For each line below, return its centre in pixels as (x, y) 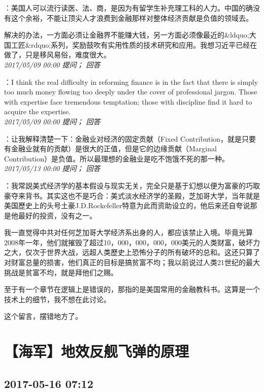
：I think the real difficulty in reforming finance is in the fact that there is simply (131, 81)
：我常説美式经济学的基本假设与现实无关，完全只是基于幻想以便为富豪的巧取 (132, 185)
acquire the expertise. (38, 111)
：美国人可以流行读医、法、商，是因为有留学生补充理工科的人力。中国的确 (128, 8)
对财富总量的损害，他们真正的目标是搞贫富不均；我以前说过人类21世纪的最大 (132, 262)
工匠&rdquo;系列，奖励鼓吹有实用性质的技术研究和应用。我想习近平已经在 (134, 44)
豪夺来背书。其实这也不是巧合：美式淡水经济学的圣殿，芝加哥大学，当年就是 (132, 195)
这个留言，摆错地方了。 (43, 316)
